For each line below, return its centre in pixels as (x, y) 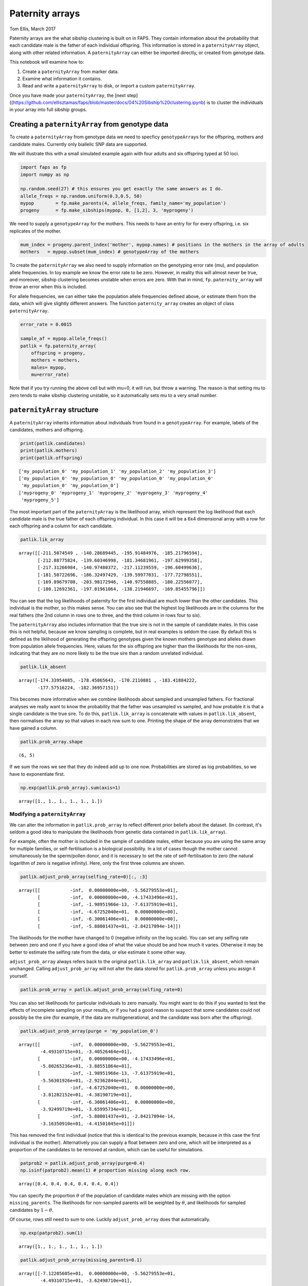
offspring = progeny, (58, 353)
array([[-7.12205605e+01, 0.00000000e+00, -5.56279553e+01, (97, 1273)
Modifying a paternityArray (47, 814)
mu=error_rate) (50, 375)
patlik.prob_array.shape (52, 742)
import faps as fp (43, 167)
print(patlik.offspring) (52, 458)
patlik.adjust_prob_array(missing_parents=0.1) (81, 1260)
